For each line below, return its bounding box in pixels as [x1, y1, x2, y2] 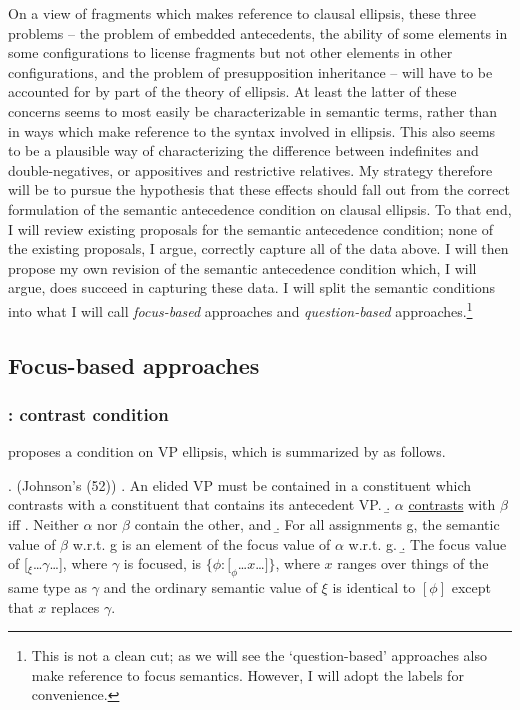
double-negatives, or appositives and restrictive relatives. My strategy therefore [8, 159, 493, 180]
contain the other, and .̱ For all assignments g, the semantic [134, 513, 500, 534]
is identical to [332, 576, 416, 597]
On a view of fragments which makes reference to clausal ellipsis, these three [8, 3, 476, 23]
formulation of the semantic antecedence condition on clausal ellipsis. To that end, [8, 198, 512, 219]
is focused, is [123, 553, 202, 574]
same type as [8, 576, 88, 597]
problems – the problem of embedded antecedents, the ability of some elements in [8, 22, 508, 43]
